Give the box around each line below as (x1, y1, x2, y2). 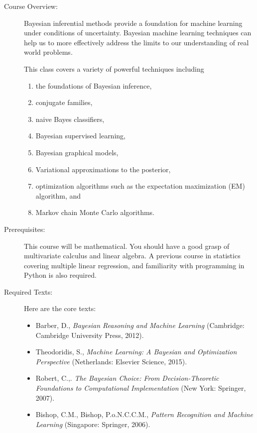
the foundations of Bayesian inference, (35, 80, 152, 91)
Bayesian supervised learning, (35, 130, 126, 141)
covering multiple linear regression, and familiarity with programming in (24, 260, 245, 270)
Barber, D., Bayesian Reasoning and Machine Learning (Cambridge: (35, 320, 245, 330)
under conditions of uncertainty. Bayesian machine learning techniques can (24, 27, 252, 38)
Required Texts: (4, 286, 53, 297)
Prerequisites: (4, 223, 45, 234)
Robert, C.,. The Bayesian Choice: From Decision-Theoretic (35, 373, 219, 383)
